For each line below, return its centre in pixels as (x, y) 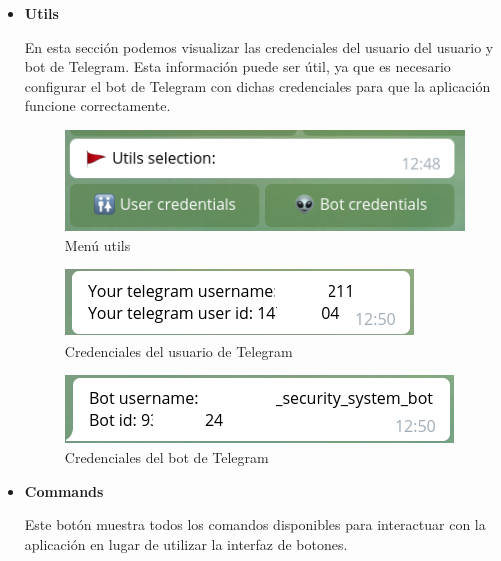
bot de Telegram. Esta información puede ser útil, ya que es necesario (237, 66)
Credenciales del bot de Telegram (166, 456)
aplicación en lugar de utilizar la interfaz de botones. (186, 543)
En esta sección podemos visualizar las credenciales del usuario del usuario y (259, 46)
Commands (64, 490)
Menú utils (97, 244)
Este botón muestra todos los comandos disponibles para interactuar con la (255, 524)
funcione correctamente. (97, 105)
